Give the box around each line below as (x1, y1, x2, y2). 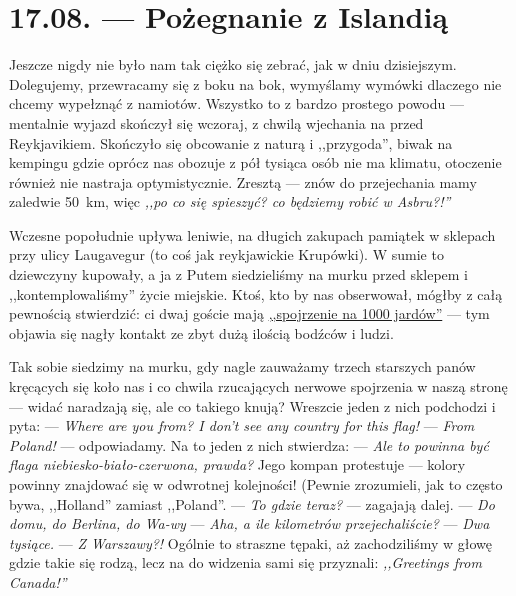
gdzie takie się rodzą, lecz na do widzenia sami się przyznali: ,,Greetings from (9, 552, 482, 573)
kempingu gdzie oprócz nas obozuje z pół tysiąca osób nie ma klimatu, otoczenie (9, 152, 502, 173)
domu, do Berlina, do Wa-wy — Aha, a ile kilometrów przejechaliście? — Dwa (9, 513, 490, 534)
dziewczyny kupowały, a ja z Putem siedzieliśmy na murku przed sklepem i (9, 264, 469, 285)
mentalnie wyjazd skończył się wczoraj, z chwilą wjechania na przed (9, 112, 424, 133)
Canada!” (9, 571, 67, 592)
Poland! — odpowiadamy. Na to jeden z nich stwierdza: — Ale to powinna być (9, 434, 489, 455)
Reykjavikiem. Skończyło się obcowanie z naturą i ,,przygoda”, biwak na (9, 132, 453, 153)
